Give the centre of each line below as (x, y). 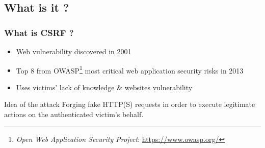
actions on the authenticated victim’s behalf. (74, 114)
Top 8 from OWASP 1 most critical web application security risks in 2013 (130, 69)
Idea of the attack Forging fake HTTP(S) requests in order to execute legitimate (130, 104)
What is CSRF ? (39, 32)
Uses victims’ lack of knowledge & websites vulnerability (104, 87)
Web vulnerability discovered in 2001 (74, 51)
